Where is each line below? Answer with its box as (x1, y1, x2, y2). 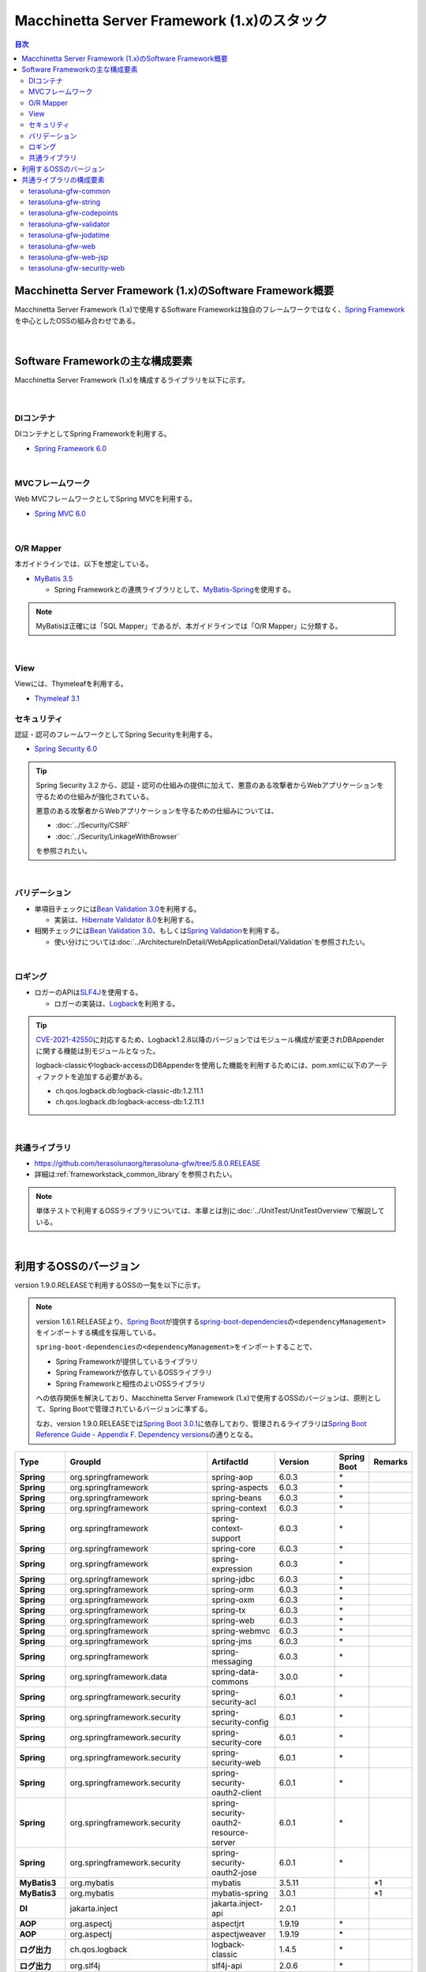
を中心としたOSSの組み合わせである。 (14, 316, 140, 325)
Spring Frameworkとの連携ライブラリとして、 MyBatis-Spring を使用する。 (54, 585, 296, 595)
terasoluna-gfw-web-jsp (28, 252, 109, 262)
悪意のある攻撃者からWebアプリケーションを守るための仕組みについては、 (35, 805, 278, 816)
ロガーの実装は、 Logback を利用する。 (54, 999, 180, 1008)
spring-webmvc (211, 1625, 271, 1636)
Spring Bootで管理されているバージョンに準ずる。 (49, 1404, 212, 1414)
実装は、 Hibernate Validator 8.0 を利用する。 (54, 915, 199, 924)
